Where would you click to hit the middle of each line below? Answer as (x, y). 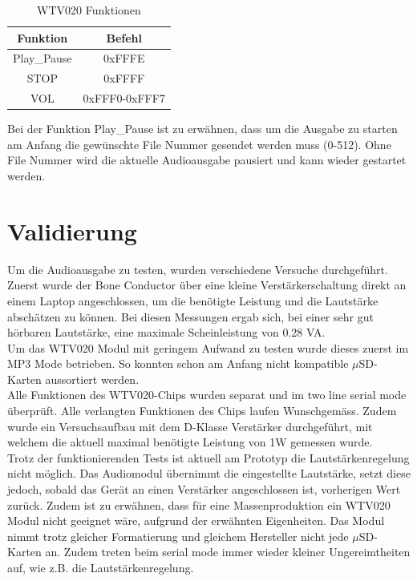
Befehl (124, 37)
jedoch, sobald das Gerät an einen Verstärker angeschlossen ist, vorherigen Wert (204, 489)
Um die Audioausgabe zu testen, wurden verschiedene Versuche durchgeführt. (198, 269)
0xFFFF (124, 78)
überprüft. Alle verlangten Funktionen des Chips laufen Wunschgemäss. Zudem (202, 411)
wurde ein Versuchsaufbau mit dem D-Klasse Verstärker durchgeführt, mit (190, 426)
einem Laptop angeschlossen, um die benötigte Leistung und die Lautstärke (193, 300)
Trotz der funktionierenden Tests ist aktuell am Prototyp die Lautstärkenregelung (208, 457)
